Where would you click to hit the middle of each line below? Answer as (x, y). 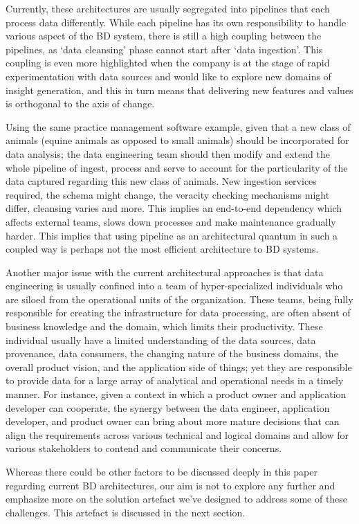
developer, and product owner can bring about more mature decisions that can (173, 421)
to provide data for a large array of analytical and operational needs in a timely (175, 380)
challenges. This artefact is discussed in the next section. (126, 512)
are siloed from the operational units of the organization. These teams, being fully (179, 299)
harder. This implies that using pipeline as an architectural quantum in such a (172, 235)
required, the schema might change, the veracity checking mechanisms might (168, 194)
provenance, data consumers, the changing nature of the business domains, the (172, 353)
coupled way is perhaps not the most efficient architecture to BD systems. (162, 249)
